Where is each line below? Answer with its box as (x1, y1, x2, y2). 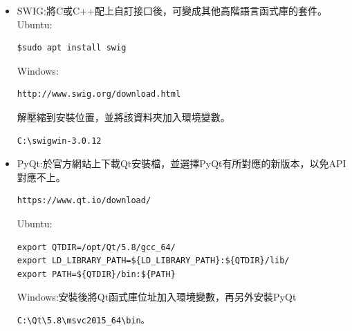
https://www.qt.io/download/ (17, 196, 151, 206)
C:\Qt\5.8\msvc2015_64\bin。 (17, 315, 149, 325)
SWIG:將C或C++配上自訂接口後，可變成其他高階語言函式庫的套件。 (17, 3, 327, 17)
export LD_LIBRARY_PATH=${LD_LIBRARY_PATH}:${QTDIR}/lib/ (17, 256, 290, 266)
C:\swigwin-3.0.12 (17, 135, 102, 146)
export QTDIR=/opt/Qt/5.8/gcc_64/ (17, 242, 176, 252)
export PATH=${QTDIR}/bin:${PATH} (17, 269, 176, 279)
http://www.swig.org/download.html (17, 89, 181, 100)
